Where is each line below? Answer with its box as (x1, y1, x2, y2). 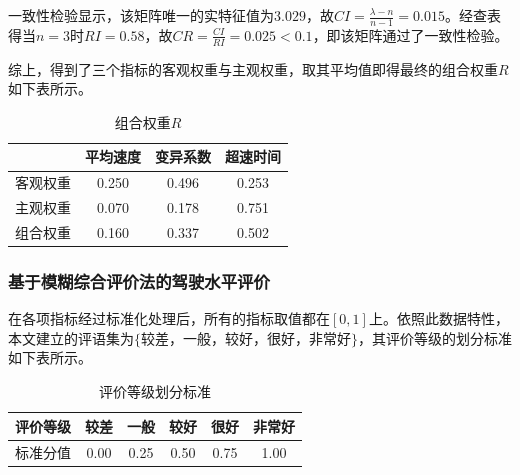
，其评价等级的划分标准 (358, 327, 512, 348)
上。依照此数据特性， (368, 308, 509, 329)
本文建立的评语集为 (8, 327, 134, 348)
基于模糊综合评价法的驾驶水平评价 (8, 268, 270, 293)
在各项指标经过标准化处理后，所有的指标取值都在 (8, 308, 330, 329)
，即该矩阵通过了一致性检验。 (312, 24, 509, 45)
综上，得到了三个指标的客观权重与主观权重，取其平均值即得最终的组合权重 (8, 58, 498, 79)
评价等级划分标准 (99, 381, 211, 402)
